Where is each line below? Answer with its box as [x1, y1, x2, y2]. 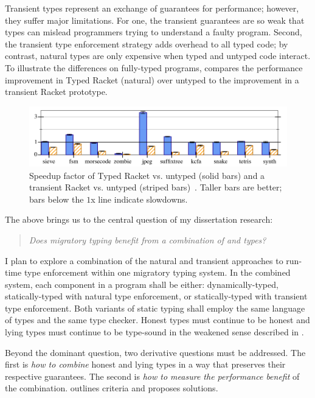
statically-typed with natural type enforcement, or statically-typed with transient [5, 290, 308, 302]
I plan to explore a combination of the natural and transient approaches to [5, 254, 283, 267]
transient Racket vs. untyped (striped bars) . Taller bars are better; [29, 181, 282, 194]
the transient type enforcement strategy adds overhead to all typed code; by [5, 37, 288, 50]
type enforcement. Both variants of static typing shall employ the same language [5, 301, 305, 314]
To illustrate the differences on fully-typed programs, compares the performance [5, 61, 303, 74]
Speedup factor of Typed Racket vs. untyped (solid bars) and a [29, 169, 265, 181]
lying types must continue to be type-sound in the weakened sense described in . [5, 326, 304, 338]
